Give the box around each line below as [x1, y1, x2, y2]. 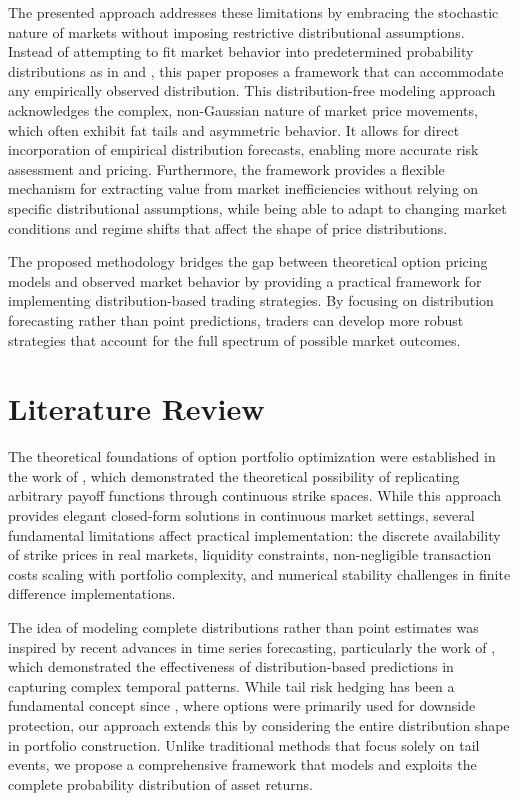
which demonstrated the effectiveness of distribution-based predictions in [8, 656, 454, 677]
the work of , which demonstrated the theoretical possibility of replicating [8, 465, 460, 486]
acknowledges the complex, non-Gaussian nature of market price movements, [8, 99, 478, 120]
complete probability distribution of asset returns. [8, 773, 314, 794]
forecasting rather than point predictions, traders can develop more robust [8, 309, 464, 330]
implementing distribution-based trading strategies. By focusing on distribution [8, 290, 494, 311]
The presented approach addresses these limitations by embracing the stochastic [8, 2, 499, 22]
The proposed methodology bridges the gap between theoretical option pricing [8, 251, 488, 272]
